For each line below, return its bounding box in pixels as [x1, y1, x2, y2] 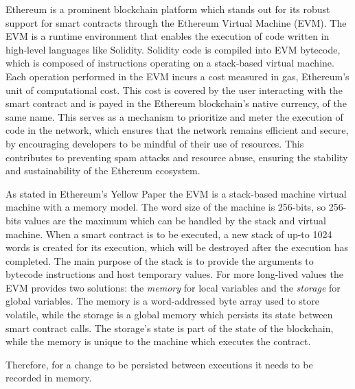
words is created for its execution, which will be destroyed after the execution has [5, 240, 349, 255]
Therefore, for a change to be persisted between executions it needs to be [5, 357, 313, 371]
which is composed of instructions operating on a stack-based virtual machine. [5, 56, 334, 70]
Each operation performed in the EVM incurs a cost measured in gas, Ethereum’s [5, 69, 350, 83]
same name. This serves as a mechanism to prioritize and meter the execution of [5, 109, 343, 123]
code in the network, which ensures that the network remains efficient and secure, [5, 123, 349, 137]
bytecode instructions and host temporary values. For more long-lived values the [5, 267, 343, 281]
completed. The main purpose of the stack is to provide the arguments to [5, 253, 314, 268]
